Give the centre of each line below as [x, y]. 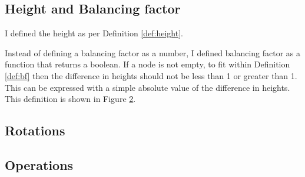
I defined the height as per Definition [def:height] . [94, 33]
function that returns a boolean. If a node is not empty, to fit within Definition [147, 64]
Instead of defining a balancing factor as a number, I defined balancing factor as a [153, 52]
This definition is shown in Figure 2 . [70, 99]
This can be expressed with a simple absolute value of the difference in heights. [147, 87]
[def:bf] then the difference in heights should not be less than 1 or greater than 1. [151, 75]
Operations [39, 164]
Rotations [35, 130]
